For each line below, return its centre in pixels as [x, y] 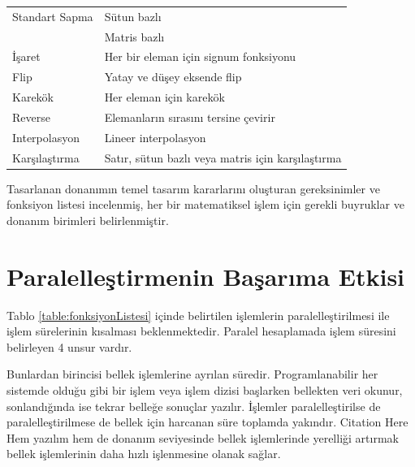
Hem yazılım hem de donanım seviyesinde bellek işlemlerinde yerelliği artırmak [203, 437]
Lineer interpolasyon [155, 137]
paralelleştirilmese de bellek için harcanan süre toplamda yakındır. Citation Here [207, 422]
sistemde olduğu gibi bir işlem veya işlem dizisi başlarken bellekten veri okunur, [205, 390]
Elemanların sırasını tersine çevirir [190, 117]
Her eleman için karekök [164, 97]
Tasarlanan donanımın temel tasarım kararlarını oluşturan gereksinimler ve [193, 188]
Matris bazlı [134, 36]
